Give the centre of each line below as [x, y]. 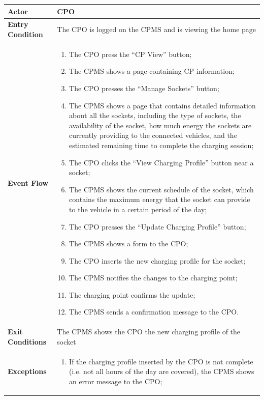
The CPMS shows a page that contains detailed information [162, 105]
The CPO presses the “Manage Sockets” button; [144, 88]
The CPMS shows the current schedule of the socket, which [161, 189]
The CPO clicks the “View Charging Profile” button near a [161, 162]
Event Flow [28, 183]
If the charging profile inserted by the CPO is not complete [161, 361]
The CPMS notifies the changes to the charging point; [153, 278]
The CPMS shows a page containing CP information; [152, 71]
